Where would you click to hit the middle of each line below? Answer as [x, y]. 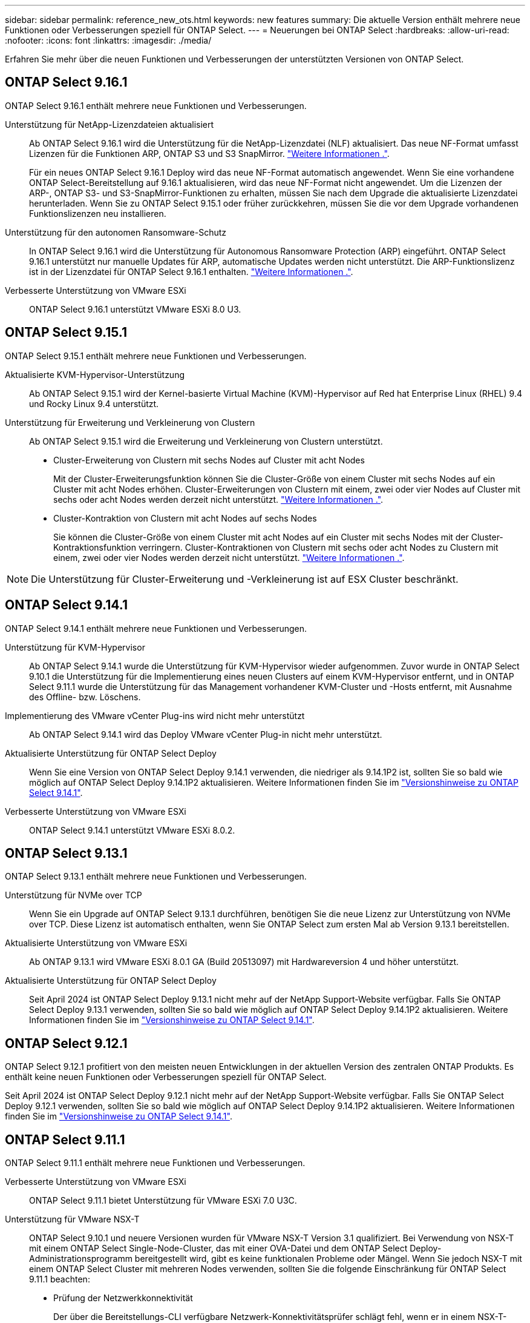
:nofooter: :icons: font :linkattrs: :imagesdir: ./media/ [108, 40]
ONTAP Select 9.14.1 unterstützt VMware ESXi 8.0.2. [132, 830]
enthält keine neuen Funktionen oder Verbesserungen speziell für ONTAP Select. [166, 1077]
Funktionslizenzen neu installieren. [98, 213]
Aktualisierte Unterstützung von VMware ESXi [96, 943]
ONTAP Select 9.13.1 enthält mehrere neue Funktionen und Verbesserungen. [156, 877]
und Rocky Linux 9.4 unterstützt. [94, 403]
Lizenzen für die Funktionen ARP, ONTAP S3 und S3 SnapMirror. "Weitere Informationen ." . [209, 153]
